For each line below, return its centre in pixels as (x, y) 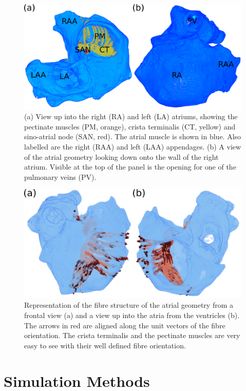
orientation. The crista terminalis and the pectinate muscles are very (132, 335)
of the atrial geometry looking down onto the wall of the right (121, 156)
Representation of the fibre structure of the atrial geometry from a (129, 305)
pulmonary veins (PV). (60, 176)
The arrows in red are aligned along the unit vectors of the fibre (125, 325)
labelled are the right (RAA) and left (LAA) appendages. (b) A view (133, 146)
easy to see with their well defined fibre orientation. (105, 345)
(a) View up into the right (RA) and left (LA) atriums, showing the (131, 116)
